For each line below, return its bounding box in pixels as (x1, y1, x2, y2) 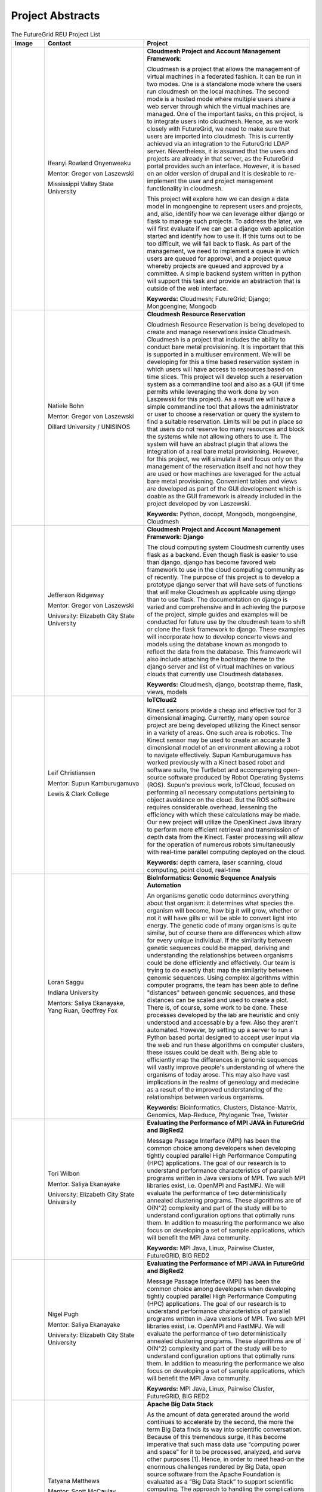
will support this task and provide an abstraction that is (147, 276, 301, 285)
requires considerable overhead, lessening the (147, 803, 277, 811)
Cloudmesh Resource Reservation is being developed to (147, 320, 305, 328)
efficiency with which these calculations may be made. (147, 810, 301, 819)
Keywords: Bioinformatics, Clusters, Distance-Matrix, (147, 1103, 298, 1111)
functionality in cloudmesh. (147, 184, 223, 192)
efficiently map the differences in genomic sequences (147, 1055, 298, 1063)
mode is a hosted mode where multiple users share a (147, 94, 296, 103)
